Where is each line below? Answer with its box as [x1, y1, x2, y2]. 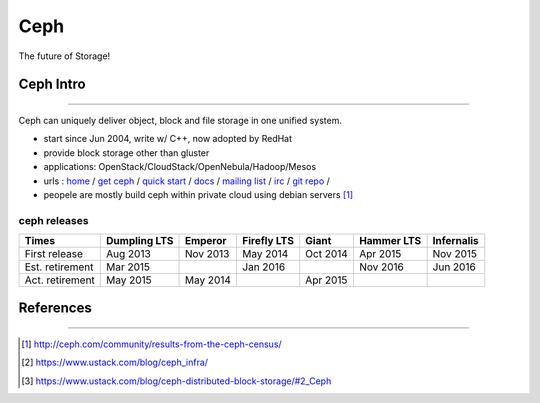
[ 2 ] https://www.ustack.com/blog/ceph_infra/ [21, 356, 209, 369]
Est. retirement [24, 260, 94, 274]
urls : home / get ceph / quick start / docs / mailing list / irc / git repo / [43, 175, 330, 187]
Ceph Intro [18, 76, 86, 93]
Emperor [184, 234, 227, 248]
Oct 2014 [305, 247, 349, 261]
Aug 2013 [106, 247, 152, 261]
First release [24, 247, 84, 261]
